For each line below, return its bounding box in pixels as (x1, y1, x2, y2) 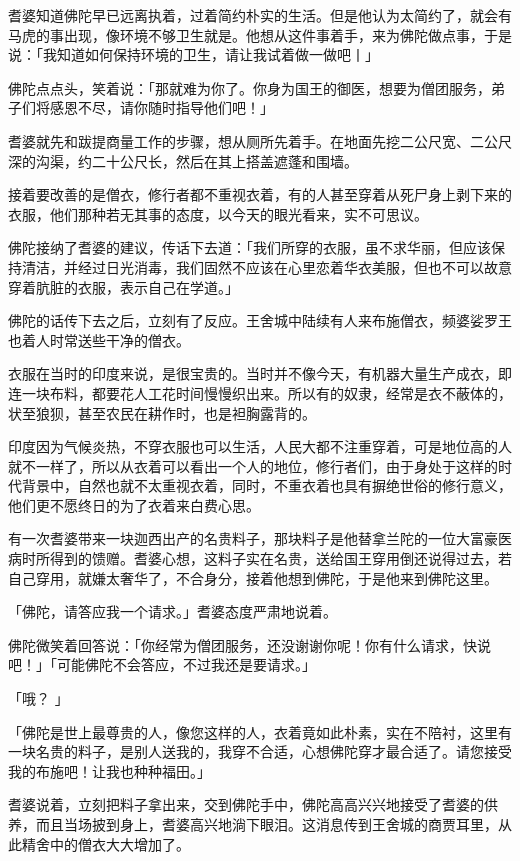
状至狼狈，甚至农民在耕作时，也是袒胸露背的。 (8, 402, 316, 423)
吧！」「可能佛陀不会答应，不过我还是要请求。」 (8, 654, 316, 675)
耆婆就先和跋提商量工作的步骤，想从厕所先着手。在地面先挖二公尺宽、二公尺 (8, 130, 512, 151)
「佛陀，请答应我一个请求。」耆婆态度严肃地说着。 (8, 601, 337, 622)
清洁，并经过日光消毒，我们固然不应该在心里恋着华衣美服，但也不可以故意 (21, 256, 512, 277)
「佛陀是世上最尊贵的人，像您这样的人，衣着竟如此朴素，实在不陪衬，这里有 (8, 721, 512, 742)
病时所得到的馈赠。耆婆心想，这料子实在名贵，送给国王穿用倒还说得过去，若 (8, 548, 512, 569)
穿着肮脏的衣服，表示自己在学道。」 (8, 276, 239, 297)
